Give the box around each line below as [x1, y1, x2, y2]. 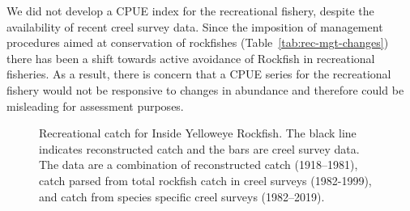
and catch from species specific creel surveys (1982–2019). [39, 188, 325, 205]
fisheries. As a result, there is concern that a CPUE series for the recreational [6, 65, 391, 82]
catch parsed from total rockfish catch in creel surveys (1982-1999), [39, 171, 372, 188]
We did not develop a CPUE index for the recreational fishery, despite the [6, 2, 374, 19]
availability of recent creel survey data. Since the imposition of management [6, 18, 383, 35]
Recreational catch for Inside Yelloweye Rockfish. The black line [39, 124, 357, 141]
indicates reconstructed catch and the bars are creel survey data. [39, 140, 360, 157]
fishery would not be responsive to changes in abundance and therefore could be [6, 81, 404, 98]
